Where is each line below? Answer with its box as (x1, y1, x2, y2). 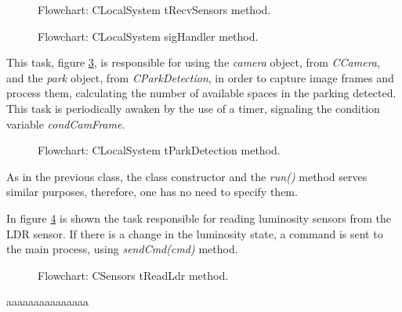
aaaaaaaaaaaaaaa (6, 293, 89, 310)
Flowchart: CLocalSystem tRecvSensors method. (38, 2, 271, 17)
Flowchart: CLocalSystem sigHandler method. (38, 27, 259, 44)
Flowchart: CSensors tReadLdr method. (38, 267, 229, 283)
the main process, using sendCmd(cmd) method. (6, 241, 238, 257)
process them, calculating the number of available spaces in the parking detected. (6, 85, 397, 101)
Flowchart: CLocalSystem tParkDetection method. (38, 142, 281, 158)
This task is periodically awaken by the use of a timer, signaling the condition (6, 100, 380, 116)
